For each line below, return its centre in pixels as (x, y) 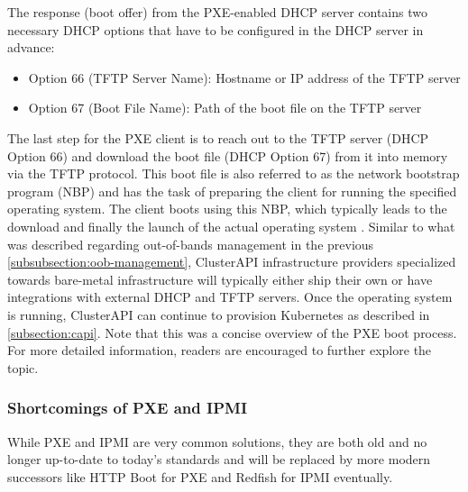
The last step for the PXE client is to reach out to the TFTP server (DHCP (218, 137)
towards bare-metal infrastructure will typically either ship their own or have (220, 279)
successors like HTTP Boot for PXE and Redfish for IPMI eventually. (200, 476)
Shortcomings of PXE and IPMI (128, 408)
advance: (31, 47)
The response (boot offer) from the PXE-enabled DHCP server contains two (217, 12)
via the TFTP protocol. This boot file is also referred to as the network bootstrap (234, 173)
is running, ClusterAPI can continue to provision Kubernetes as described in (219, 314)
